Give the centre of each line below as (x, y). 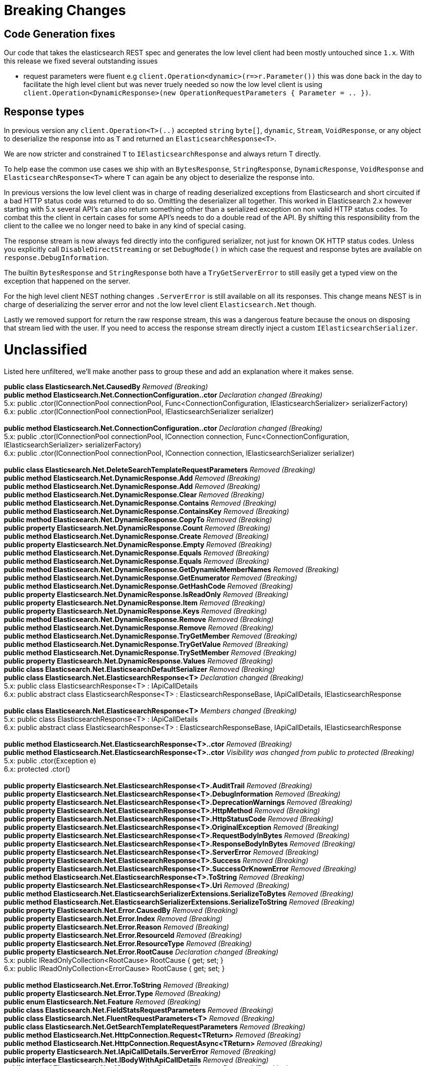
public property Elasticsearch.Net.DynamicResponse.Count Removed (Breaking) (137, 528)
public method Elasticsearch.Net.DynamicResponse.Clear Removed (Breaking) (134, 494)
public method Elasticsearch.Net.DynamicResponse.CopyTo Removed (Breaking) (138, 519)
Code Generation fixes (60, 34)
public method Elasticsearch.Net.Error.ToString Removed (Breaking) (116, 985)
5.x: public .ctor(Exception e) (50, 760)
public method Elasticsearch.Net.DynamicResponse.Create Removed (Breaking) (136, 536)
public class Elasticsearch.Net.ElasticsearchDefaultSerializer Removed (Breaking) (140, 669)
